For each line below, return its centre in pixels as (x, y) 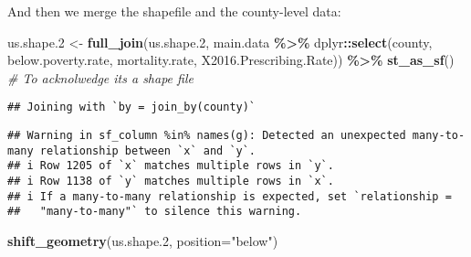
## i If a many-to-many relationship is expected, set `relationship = (230, 196)
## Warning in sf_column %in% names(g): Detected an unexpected (207, 136)
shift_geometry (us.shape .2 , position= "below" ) (143, 240)
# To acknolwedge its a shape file (100, 77)
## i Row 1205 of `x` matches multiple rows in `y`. (171, 166)
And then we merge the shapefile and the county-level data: (174, 11)
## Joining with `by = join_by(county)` (132, 107)
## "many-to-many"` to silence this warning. (155, 212)
